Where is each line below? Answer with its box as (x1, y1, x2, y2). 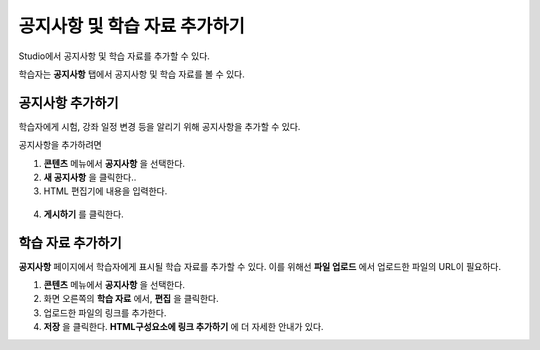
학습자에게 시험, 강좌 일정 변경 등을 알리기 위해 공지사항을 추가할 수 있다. (18, 120, 301, 132)
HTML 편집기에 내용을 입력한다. (43, 185, 168, 197)
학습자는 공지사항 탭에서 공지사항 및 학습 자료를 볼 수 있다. (18, 68, 245, 80)
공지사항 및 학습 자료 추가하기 (18, 15, 245, 37)
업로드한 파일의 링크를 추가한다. (43, 306, 167, 319)
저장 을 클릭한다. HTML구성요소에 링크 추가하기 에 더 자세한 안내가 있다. (43, 321, 324, 333)
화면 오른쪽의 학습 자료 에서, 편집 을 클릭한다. (43, 293, 219, 305)
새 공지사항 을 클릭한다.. (43, 171, 137, 184)
